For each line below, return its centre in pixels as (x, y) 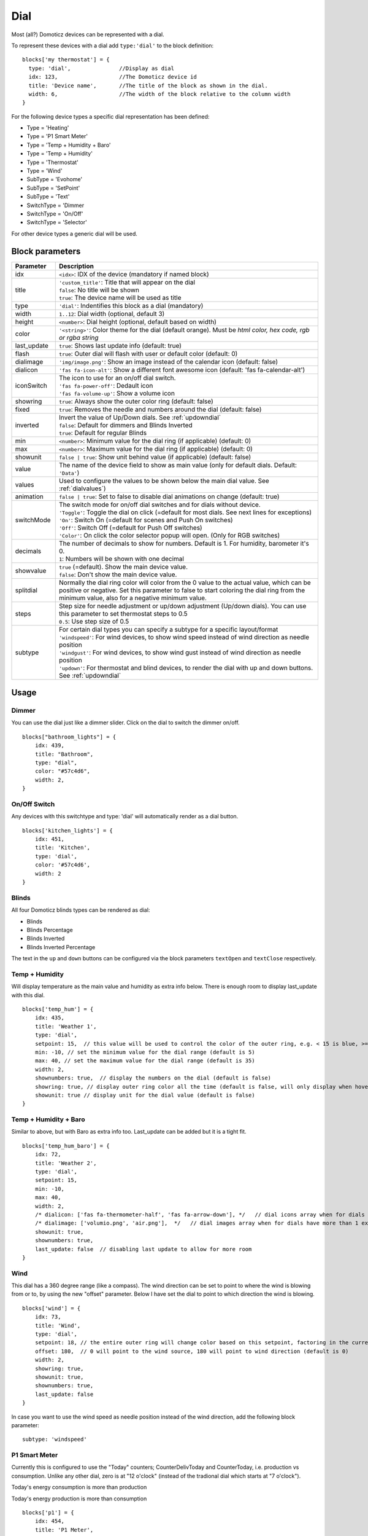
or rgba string (79, 337)
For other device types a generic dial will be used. (75, 233)
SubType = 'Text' (48, 197)
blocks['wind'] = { (52, 1308)
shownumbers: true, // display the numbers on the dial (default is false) (153, 1078)
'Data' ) (69, 472)
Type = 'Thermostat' (53, 162)
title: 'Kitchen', (63, 848)
